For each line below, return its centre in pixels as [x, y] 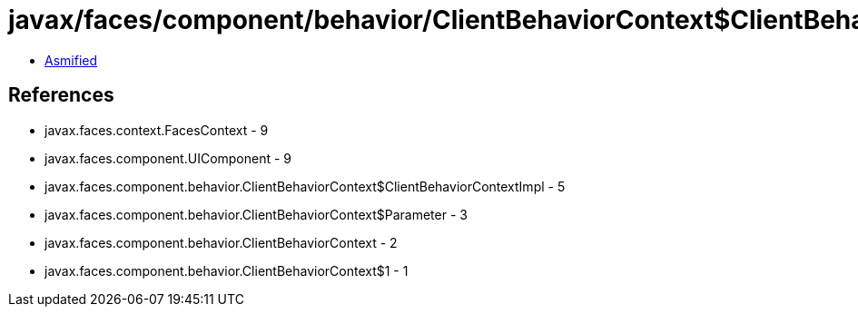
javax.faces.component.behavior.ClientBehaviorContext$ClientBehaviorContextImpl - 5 [305, 186]
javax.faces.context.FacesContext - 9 [157, 130]
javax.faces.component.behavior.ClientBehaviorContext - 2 [221, 242]
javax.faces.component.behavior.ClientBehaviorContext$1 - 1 [227, 270]
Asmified [71, 60]
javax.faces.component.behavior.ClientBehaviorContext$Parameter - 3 [256, 214]
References [61, 95]
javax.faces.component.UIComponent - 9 [168, 158]
